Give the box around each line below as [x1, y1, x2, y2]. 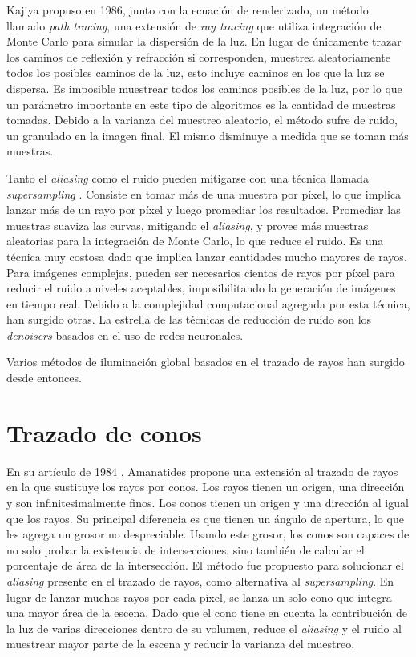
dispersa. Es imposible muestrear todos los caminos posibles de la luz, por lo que [6, 79, 402, 96]
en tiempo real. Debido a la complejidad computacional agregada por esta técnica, [6, 295, 410, 312]
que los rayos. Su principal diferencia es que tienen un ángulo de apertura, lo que [6, 510, 404, 526]
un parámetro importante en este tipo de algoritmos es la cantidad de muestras [6, 95, 396, 112]
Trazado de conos [6, 416, 202, 449]
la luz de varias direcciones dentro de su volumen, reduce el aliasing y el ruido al [6, 619, 402, 636]
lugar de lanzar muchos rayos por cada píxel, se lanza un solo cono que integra [6, 588, 392, 605]
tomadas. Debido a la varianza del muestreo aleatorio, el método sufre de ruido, [6, 111, 398, 128]
